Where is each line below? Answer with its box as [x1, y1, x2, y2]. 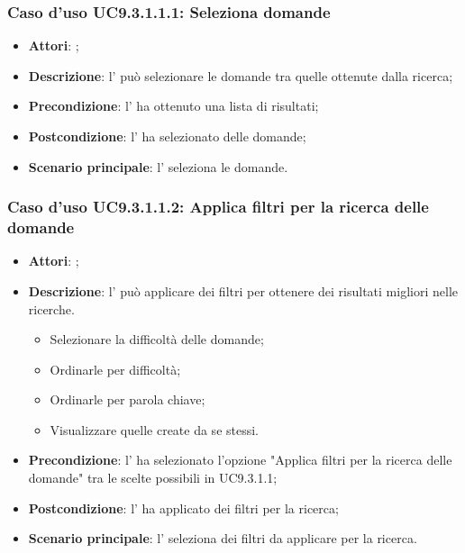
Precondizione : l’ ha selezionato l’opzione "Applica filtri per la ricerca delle [28, 450, 452, 469]
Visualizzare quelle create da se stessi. [50, 420, 259, 439]
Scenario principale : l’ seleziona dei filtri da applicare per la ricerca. [28, 529, 417, 548]
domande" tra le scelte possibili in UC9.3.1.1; [28, 468, 278, 487]
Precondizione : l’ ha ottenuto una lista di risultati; [28, 96, 319, 115]
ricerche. [28, 299, 75, 318]
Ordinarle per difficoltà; [50, 359, 181, 378]
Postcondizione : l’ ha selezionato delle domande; [28, 127, 306, 145]
